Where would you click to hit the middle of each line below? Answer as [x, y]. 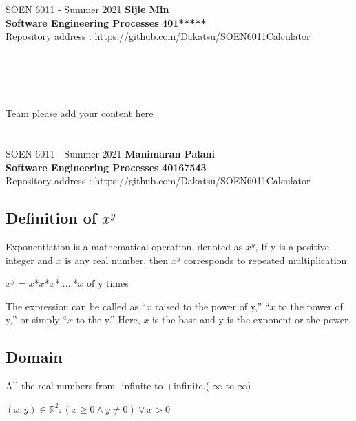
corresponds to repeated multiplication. [267, 260]
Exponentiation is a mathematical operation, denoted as [124, 247]
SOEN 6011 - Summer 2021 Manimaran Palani [110, 154]
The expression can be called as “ [76, 306]
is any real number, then [117, 260]
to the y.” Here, [108, 320]
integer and [29, 260]
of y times [108, 283]
